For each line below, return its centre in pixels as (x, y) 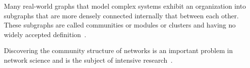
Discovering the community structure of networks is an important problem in (118, 50)
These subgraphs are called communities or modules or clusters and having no (120, 25)
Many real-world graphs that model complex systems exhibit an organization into (125, 6)
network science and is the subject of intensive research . (88, 60)
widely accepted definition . (45, 34)
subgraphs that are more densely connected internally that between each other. (121, 15)
